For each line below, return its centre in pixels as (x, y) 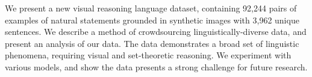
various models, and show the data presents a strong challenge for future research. (156, 66)
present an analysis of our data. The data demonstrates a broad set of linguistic (152, 43)
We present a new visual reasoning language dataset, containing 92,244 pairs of (151, 8)
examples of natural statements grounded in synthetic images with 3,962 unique (152, 20)
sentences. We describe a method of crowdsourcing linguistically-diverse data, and (156, 32)
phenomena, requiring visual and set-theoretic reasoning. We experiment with (148, 55)
